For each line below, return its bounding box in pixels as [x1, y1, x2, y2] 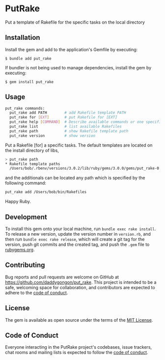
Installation [5, 33, 40, 42]
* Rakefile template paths [5, 161, 60, 166]
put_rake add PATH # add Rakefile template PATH [9, 110, 126, 116]
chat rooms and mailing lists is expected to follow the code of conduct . [5, 350, 148, 356]
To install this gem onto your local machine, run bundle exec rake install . [5, 226, 156, 232]
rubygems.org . [5, 247, 35, 252]
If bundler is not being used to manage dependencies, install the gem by [5, 64, 152, 70]
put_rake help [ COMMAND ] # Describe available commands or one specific [9, 120, 164, 124]
